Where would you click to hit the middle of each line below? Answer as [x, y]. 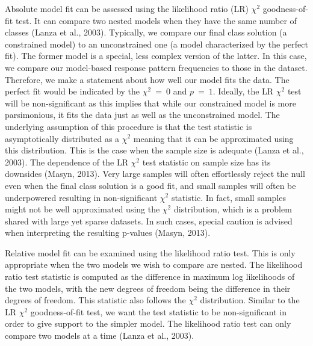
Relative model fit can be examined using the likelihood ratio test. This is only [150, 252]
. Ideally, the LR [243, 91]
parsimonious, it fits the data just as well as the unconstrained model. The [142, 115]
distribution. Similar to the [250, 300]
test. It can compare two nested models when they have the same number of [156, 20]
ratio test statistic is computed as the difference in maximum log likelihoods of [150, 276]
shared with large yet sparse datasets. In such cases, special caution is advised [149, 221]
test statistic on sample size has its [206, 162]
